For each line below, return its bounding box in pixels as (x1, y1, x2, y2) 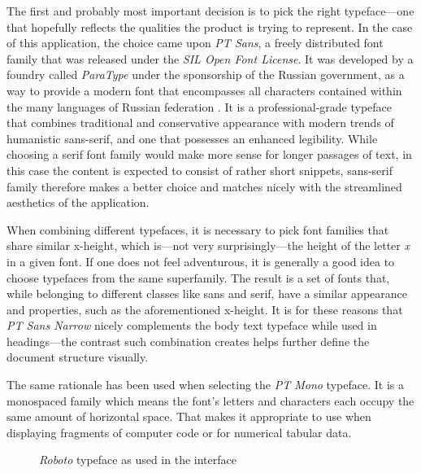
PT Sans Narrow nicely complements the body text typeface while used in (7, 317, 377, 334)
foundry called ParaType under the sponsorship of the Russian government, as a (7, 66, 405, 83)
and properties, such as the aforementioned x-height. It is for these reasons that (7, 300, 403, 318)
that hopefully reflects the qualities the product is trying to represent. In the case (7, 18, 413, 35)
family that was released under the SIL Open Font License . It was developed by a (7, 50, 414, 67)
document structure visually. (7, 348, 149, 366)
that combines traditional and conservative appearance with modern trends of (7, 114, 394, 131)
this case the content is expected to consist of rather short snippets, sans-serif (7, 161, 393, 178)
